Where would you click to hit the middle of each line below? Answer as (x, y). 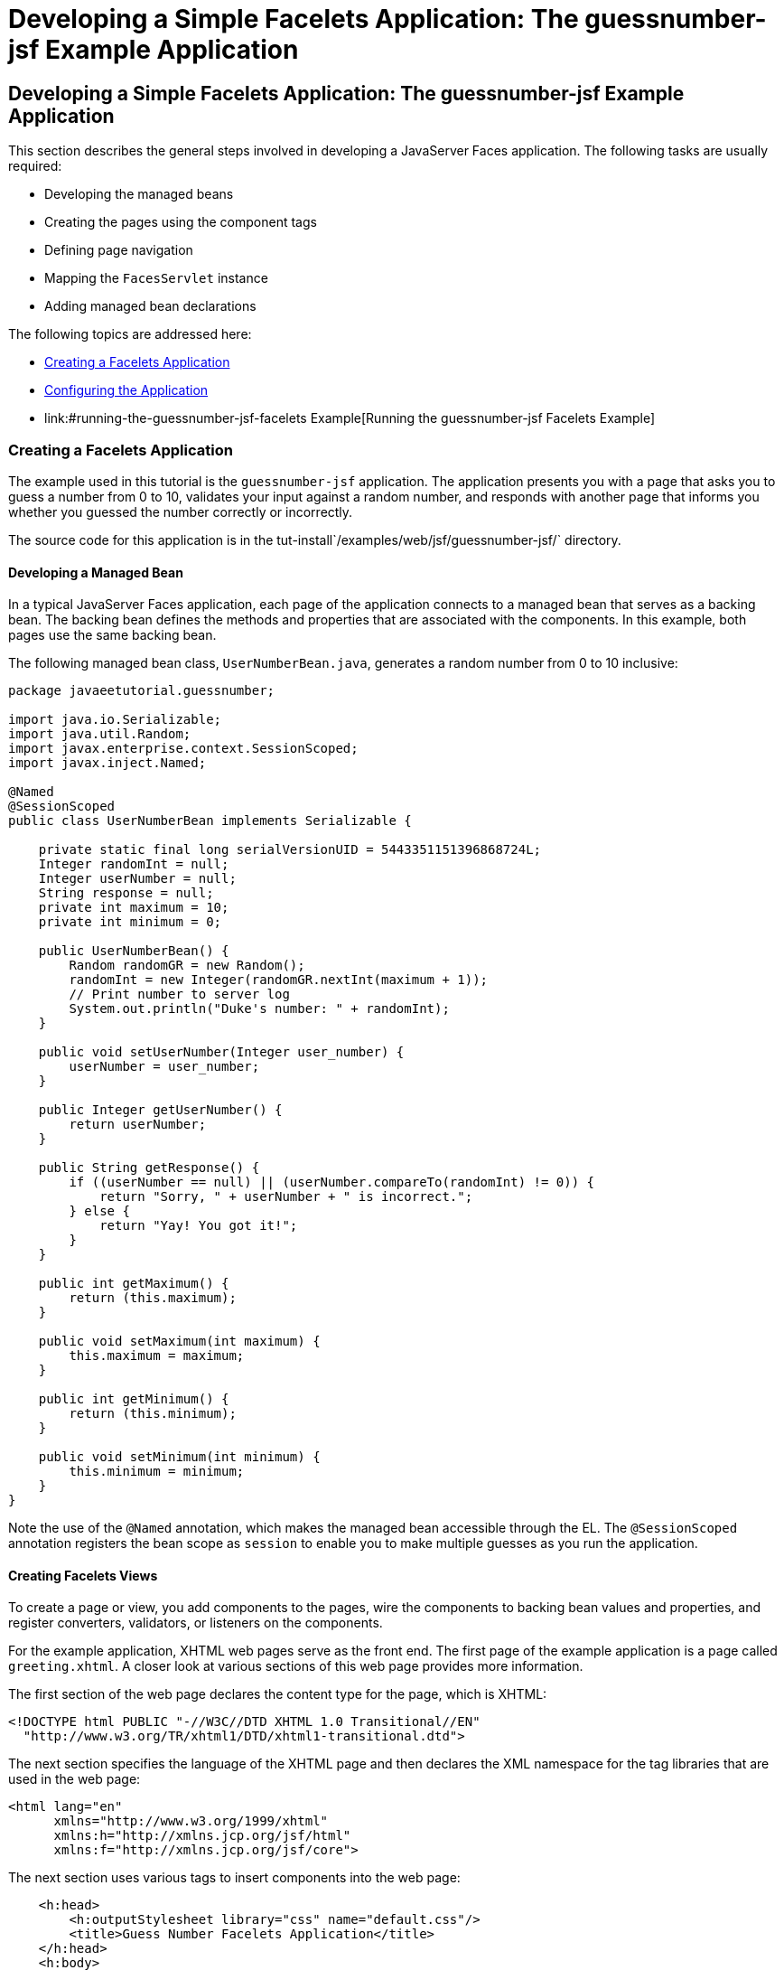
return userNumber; (138, 1125)
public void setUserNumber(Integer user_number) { (221, 1052)
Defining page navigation (119, 250)
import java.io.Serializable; (115, 720)
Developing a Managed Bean (96, 572)
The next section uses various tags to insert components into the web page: (234, 1878)
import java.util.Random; (100, 734)
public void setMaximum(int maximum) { (179, 1341)
